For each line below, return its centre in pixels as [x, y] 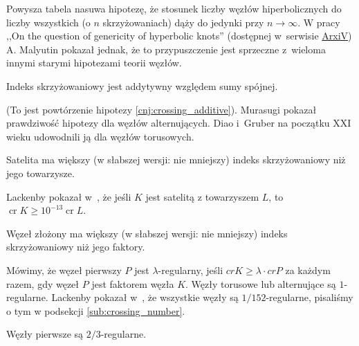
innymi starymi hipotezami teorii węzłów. [94, 63]
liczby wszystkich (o [48, 22]
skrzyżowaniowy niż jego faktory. [76, 247]
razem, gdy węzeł [43, 283]
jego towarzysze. [40, 173]
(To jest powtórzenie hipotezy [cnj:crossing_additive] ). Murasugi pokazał [162, 109]
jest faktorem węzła [133, 283]
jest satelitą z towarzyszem [202, 196]
